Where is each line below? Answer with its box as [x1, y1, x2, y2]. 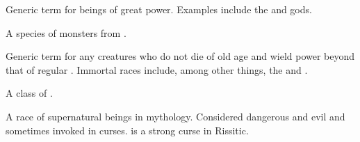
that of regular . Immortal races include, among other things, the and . [6, 62, 308, 77]
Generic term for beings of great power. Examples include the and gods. [6, 2, 312, 16]
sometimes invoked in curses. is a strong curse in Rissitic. [6, 123, 249, 137]
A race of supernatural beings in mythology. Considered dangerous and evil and [6, 109, 345, 123]
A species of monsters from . [6, 25, 126, 40]
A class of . [6, 86, 53, 100]
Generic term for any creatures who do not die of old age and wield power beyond [6, 49, 355, 63]
